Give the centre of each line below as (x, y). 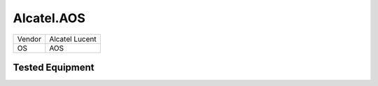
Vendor (29, 39)
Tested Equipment (54, 67)
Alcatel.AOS (49, 18)
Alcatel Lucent (73, 39)
